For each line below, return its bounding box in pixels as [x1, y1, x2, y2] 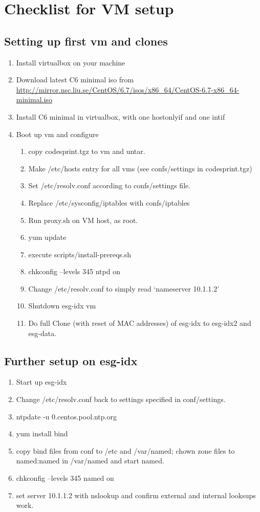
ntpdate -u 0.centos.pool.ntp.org [16, 411, 117, 421]
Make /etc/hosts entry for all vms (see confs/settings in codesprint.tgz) [28, 163, 252, 173]
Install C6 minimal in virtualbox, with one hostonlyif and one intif [16, 111, 225, 122]
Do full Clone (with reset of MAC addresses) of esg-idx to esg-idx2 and [28, 318, 251, 328]
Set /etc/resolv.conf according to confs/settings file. [28, 180, 191, 191]
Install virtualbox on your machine [16, 57, 125, 68]
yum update [28, 232, 67, 242]
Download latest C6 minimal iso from [16, 74, 134, 85]
